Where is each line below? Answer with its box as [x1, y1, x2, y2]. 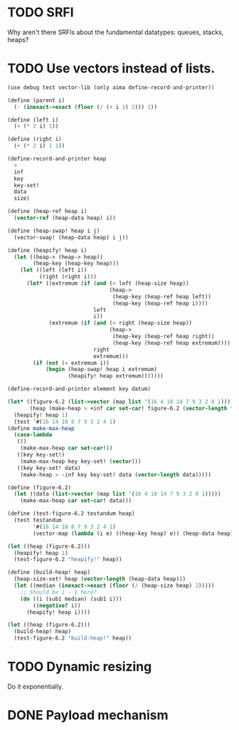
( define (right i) [7, 136, 62, 143]
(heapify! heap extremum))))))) [68, 372, 164, 380]
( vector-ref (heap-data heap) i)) [14, 214, 116, 221]
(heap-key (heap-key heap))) [33, 260, 119, 267]
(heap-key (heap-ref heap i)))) [112, 300, 208, 307]
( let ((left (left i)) [20, 266, 87, 274]
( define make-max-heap [7, 424, 75, 432]
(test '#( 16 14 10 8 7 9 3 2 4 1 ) [14, 418, 116, 425]
